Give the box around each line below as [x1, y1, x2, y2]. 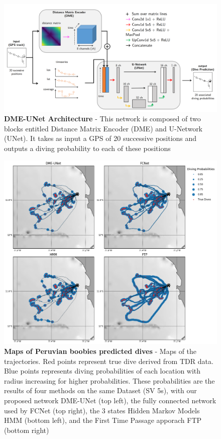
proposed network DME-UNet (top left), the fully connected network [4, 395, 216, 405]
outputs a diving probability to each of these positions [4, 143, 171, 154]
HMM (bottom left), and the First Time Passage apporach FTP [4, 415, 202, 425]
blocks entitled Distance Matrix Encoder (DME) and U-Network [4, 123, 203, 133]
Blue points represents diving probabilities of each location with [4, 365, 201, 376]
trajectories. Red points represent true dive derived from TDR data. [4, 355, 213, 366]
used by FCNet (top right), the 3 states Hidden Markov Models [4, 405, 200, 415]
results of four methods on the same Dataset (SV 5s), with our [4, 385, 197, 396]
